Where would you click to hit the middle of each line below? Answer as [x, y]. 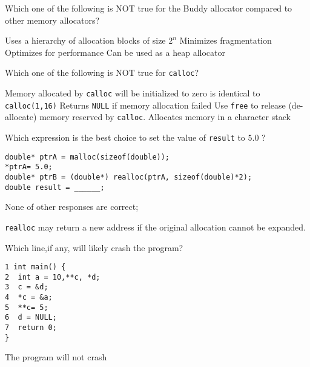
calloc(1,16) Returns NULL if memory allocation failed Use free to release [145, 105]
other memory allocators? [52, 20]
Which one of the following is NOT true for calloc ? [102, 72]
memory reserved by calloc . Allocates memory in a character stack [165, 117]
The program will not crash [56, 357]
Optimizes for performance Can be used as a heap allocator [115, 52]
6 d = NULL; [31, 318]
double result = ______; [55, 187]
